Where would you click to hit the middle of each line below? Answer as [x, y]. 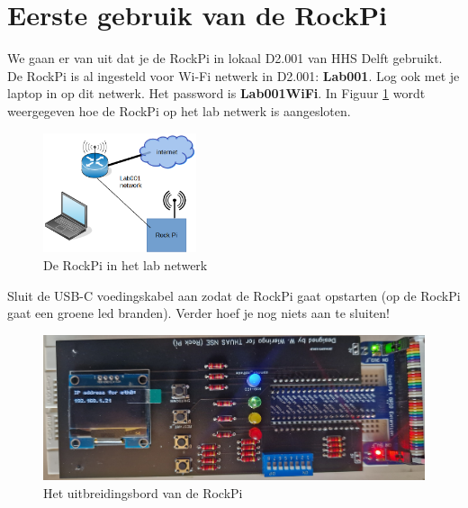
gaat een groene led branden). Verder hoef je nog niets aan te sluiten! [198, 313]
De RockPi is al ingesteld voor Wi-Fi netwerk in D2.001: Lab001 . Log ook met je [234, 75]
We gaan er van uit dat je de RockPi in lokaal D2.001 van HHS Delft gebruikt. [225, 58]
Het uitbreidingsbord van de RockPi [143, 492]
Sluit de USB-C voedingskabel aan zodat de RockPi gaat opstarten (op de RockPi [234, 295]
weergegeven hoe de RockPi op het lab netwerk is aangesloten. [179, 110]
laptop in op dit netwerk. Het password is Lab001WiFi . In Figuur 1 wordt [216, 93]
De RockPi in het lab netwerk [126, 265]
